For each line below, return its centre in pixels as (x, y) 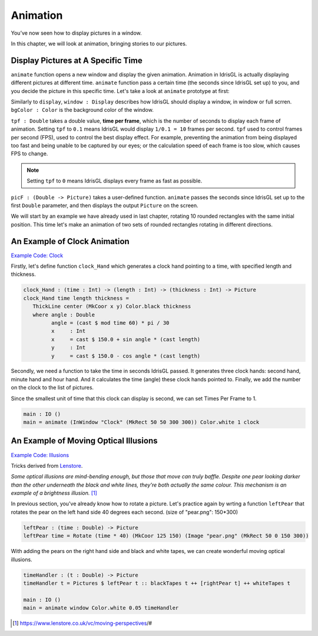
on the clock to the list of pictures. (52, 388)
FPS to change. (29, 154)
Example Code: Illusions (40, 455)
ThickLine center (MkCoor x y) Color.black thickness (112, 307)
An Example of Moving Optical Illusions (84, 441)
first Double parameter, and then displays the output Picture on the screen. (105, 205)
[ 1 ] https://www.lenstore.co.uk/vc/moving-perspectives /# (82, 623)
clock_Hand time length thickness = (76, 298)
